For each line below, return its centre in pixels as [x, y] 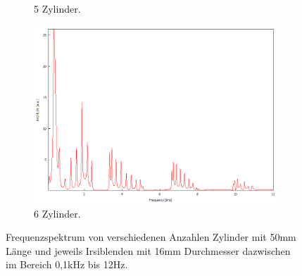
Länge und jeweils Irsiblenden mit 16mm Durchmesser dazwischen [148, 250]
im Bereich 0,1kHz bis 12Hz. [67, 264]
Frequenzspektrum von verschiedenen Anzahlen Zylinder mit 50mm [151, 237]
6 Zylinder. [57, 213]
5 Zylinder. [57, 8]
